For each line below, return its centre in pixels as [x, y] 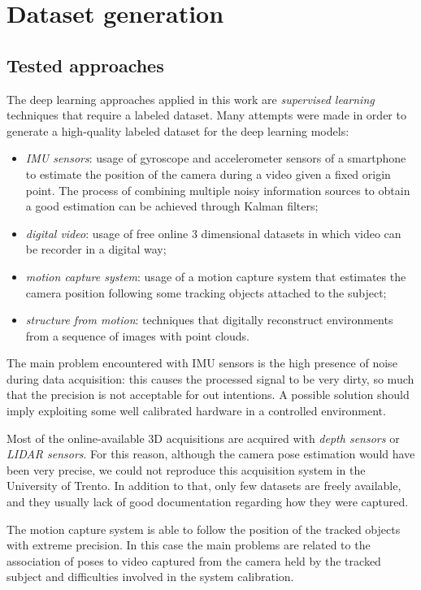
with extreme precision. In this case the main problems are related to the [189, 545]
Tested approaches [85, 65]
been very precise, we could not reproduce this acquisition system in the [186, 469]
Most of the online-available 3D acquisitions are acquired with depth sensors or [203, 438]
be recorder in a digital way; [96, 249]
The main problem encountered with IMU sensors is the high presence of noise [202, 363]
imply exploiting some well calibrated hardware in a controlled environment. [196, 411]
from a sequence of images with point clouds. [137, 335]
